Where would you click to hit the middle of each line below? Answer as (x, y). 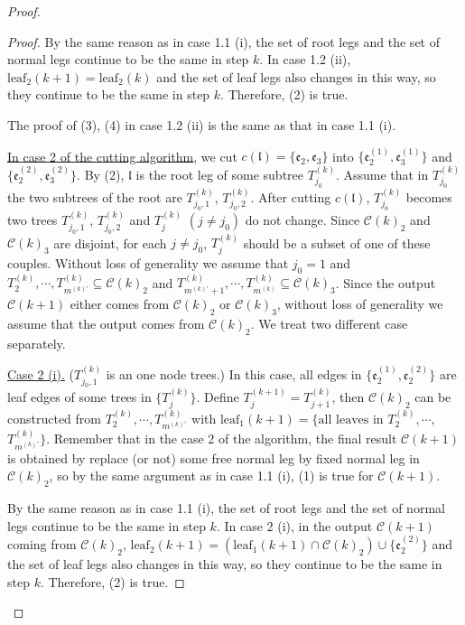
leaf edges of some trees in (79, 397)
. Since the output (386, 282)
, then (348, 397)
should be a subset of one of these (337, 243)
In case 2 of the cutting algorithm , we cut (122, 156)
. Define (218, 397)
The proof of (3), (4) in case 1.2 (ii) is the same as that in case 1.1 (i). (202, 124)
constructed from (54, 418)
